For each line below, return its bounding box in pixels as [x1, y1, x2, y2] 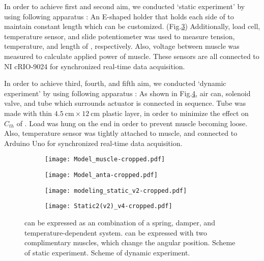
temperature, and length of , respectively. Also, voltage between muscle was [4, 41, 240, 51]
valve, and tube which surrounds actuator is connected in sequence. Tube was [4, 98, 246, 108]
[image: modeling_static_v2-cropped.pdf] [45, 187, 187, 194]
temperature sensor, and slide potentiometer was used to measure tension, [4, 31, 235, 41]
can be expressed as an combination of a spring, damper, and [24, 217, 215, 227]
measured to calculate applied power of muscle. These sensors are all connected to [4, 50, 259, 61]
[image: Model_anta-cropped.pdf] [45, 171, 158, 179]
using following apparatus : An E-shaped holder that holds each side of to [4, 11, 234, 21]
